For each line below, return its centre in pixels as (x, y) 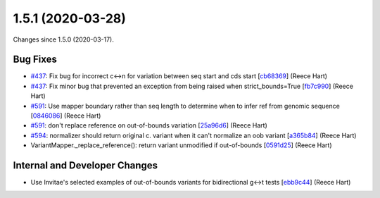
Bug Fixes (35, 60)
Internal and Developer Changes (85, 165)
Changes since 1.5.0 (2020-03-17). (63, 39)
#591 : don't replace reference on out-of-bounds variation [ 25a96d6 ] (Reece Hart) (149, 125)
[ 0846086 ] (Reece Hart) (66, 116)
